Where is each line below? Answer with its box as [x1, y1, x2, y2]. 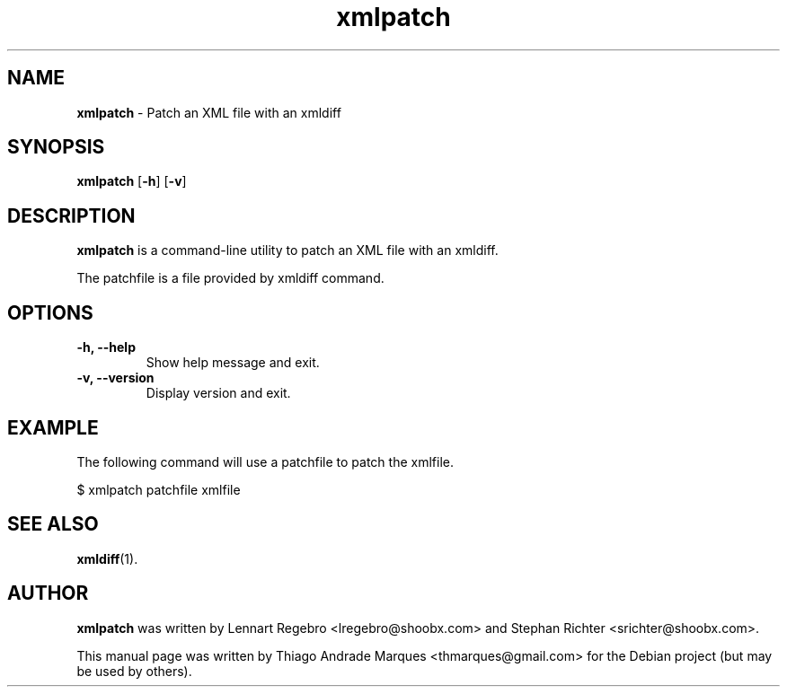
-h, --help [76, 339, 136, 356]
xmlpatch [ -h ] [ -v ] [76, 173, 187, 189]
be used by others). [76, 663, 192, 679]
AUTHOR [7, 582, 89, 605]
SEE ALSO [7, 513, 99, 536]
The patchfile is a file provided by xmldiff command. [76, 270, 385, 286]
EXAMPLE [7, 416, 99, 439]
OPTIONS [7, 301, 93, 324]
